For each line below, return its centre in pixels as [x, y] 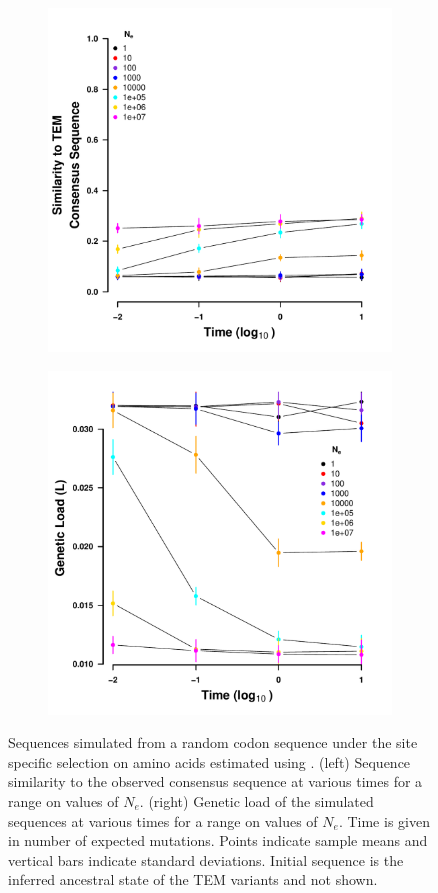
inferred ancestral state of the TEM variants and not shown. [193, 879]
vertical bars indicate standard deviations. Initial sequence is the [206, 859]
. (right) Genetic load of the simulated [256, 800]
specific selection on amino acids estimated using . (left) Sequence [209, 761]
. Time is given [384, 820]
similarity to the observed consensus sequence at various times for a [215, 781]
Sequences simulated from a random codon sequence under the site [213, 742]
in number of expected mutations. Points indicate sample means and [218, 840]
